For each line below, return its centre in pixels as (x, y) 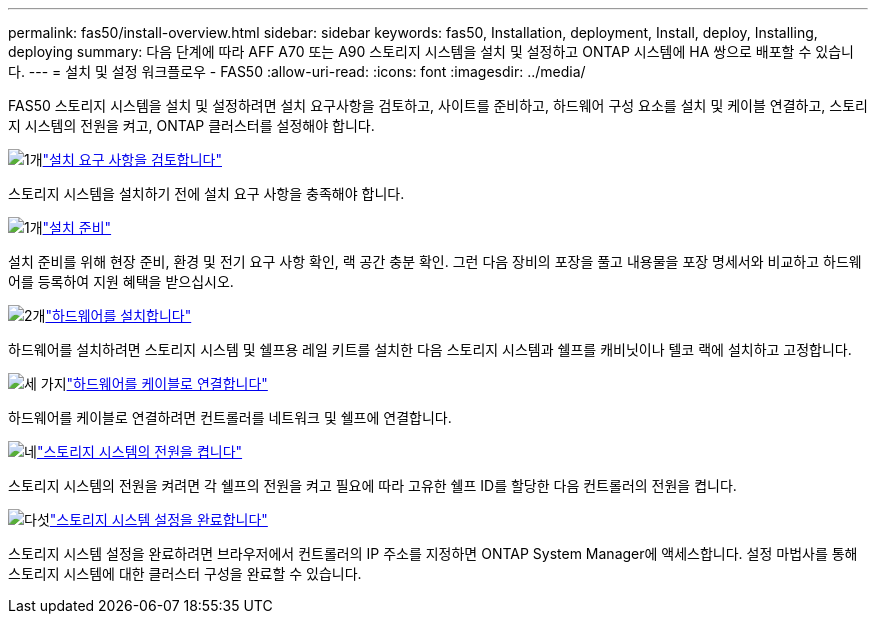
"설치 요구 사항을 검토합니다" (132, 159)
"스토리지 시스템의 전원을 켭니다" (139, 451)
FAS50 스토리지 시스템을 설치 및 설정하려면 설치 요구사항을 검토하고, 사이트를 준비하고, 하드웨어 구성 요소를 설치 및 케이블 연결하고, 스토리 (438, 105)
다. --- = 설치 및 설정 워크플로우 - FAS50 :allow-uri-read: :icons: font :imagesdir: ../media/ (297, 71)
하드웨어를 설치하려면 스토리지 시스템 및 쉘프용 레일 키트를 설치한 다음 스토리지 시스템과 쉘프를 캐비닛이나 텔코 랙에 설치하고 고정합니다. (430, 349)
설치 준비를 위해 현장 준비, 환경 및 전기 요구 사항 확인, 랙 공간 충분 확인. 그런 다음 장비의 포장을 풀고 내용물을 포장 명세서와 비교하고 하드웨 (435, 261)
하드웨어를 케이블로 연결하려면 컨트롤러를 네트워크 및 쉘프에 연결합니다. (230, 417)
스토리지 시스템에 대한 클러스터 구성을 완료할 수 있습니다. (185, 573)
